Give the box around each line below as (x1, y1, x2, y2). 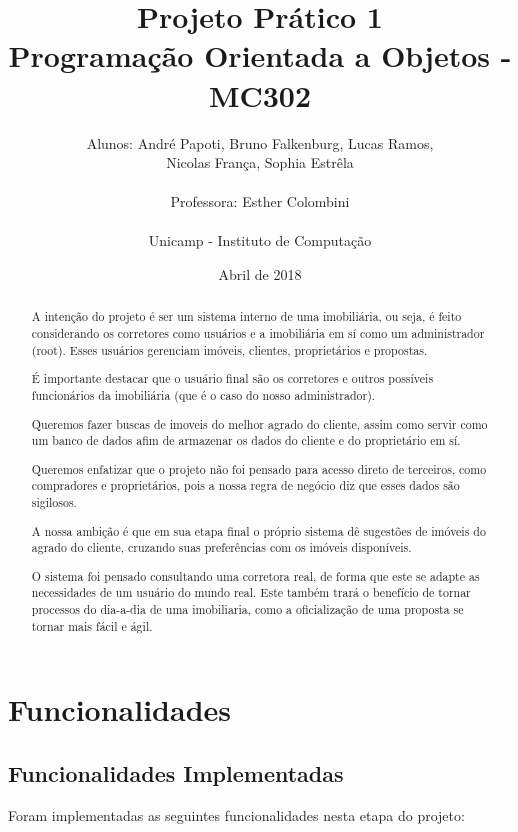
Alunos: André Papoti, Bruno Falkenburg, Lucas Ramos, (86, 132, 434, 153)
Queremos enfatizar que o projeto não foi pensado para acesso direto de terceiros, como (31, 460, 487, 477)
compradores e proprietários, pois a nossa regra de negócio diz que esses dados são (31, 477, 460, 494)
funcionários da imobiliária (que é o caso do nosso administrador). (31, 386, 376, 403)
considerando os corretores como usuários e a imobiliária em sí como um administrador (31, 325, 485, 342)
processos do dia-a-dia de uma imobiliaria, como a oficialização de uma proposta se (31, 601, 464, 618)
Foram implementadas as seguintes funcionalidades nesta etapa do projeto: (8, 804, 465, 825)
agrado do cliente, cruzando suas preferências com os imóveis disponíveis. (31, 539, 412, 556)
